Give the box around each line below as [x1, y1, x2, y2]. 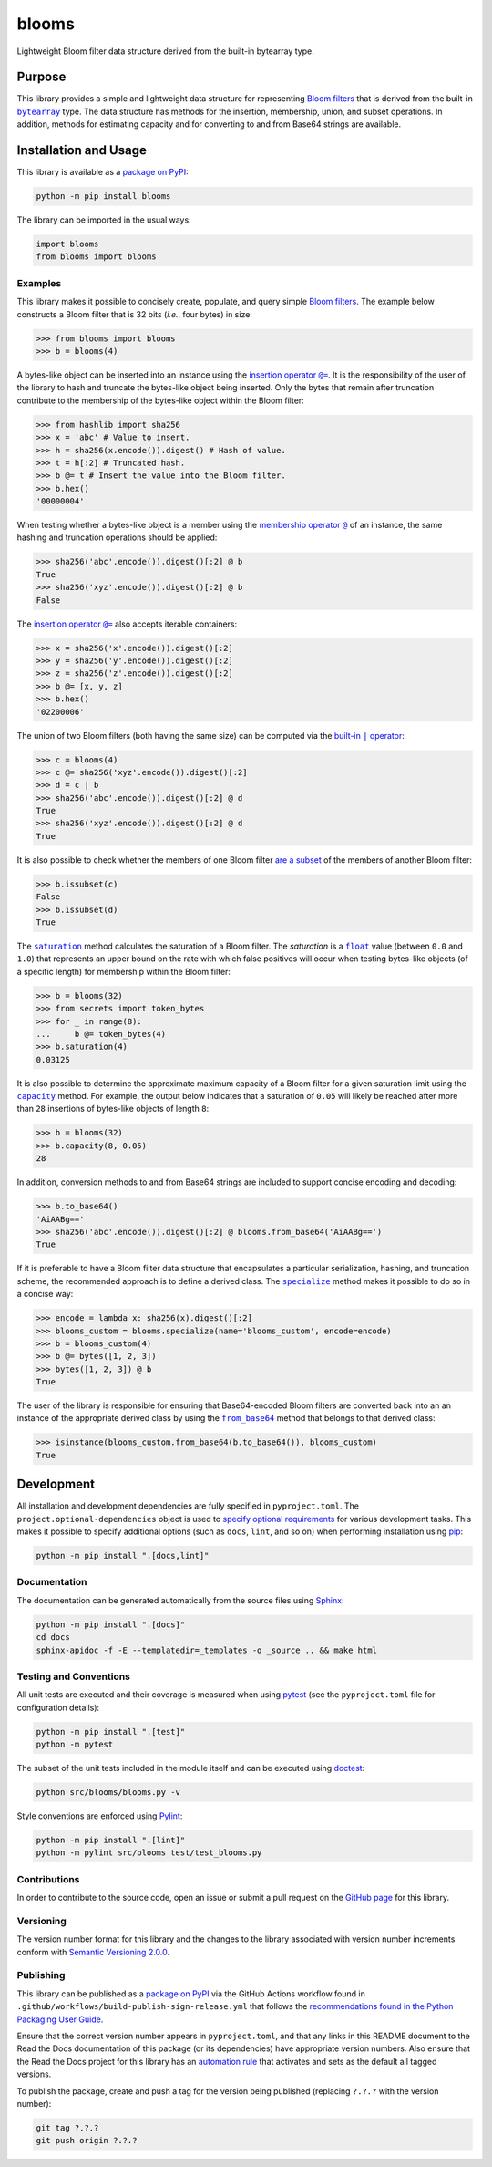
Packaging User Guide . [16, 2014, 104, 2025]
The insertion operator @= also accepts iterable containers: [16, 618, 238, 629]
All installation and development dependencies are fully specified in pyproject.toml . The [16, 1500, 360, 1511]
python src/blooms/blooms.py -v [36, 1788, 181, 1798]
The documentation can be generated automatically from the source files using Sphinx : [16, 1594, 344, 1605]
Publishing [16, 1969, 66, 1982]
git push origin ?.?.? [36, 2135, 138, 2146]
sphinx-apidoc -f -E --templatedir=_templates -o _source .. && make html [36, 1644, 378, 1655]
